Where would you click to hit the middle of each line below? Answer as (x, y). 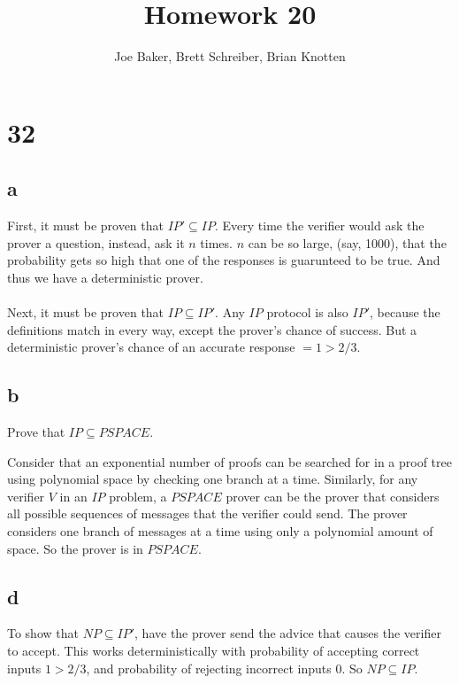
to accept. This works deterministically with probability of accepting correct (214, 651)
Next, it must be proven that (86, 312)
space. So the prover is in (75, 548)
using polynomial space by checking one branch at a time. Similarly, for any (213, 479)
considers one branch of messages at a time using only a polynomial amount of (220, 531)
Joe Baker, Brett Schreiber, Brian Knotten (230, 56)
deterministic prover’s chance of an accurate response (151, 347)
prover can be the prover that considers (333, 496)
